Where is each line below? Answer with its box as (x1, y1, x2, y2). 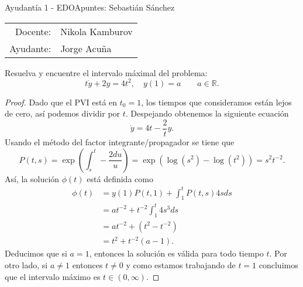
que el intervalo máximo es (5, 270, 101, 282)
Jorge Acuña (60, 41, 112, 55)
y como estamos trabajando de (126, 258, 236, 271)
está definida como (87, 172, 153, 184)
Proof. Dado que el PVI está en (5, 95, 118, 108)
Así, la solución (5, 172, 60, 184)
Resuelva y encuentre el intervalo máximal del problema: (5, 66, 208, 78)
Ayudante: (9, 41, 51, 55)
